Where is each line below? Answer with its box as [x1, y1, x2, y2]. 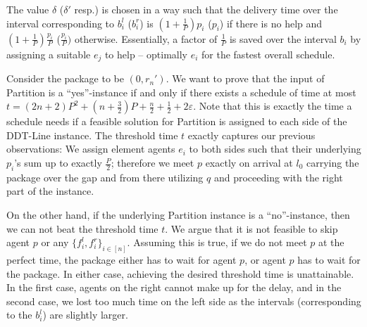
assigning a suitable [6, 46, 91, 61]
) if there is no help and [219, 15, 323, 30]
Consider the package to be [6, 71, 124, 86]
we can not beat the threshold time [6, 221, 158, 236]
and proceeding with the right [213, 169, 343, 184]
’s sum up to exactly [14, 155, 102, 170]
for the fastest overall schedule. [201, 46, 335, 61]
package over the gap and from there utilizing [6, 169, 204, 184]
